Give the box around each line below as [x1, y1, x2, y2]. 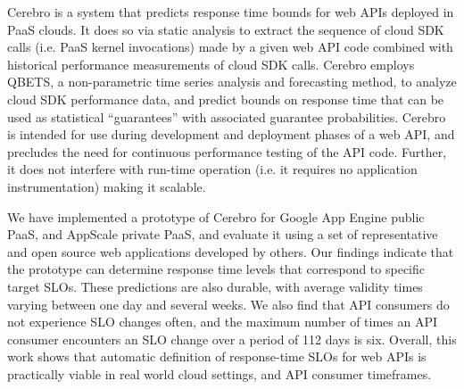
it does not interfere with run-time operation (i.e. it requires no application [7, 160, 418, 178]
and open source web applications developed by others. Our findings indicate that [7, 242, 454, 261]
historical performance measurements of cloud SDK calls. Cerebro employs [7, 54, 415, 73]
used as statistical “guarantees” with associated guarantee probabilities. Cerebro [7, 107, 446, 126]
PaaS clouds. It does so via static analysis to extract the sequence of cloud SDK [7, 20, 444, 38]
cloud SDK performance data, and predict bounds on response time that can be [7, 89, 444, 108]
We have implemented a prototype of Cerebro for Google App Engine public [7, 207, 425, 226]
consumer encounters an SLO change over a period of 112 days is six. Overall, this [7, 329, 457, 348]
